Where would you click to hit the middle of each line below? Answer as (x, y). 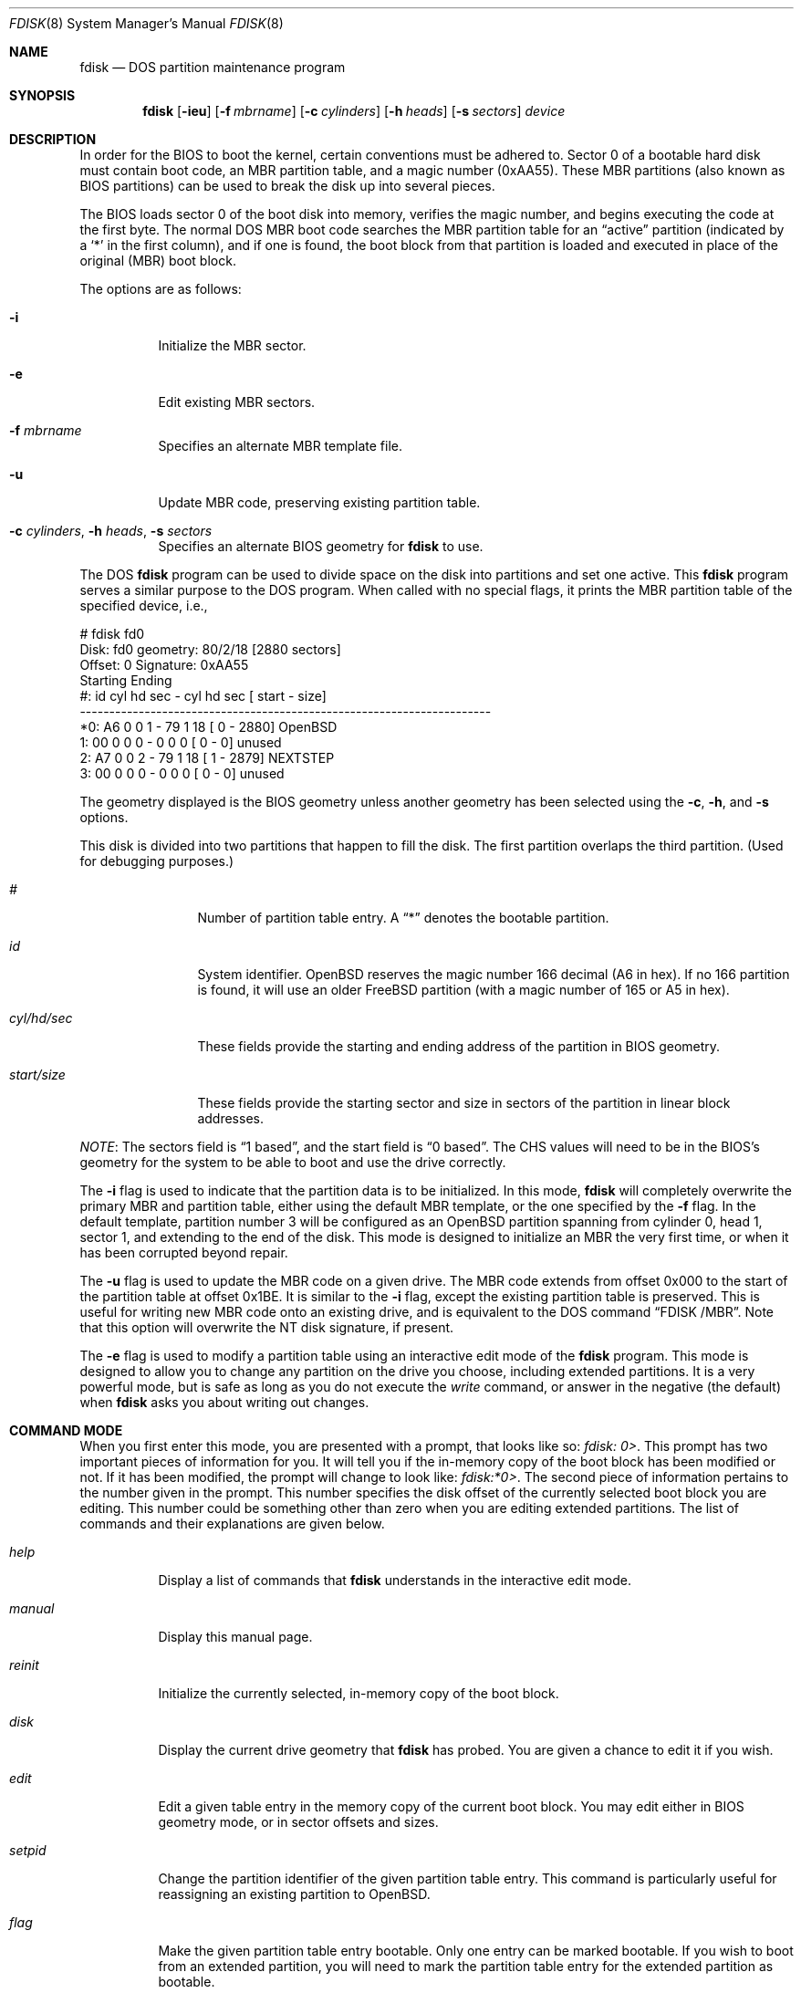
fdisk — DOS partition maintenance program (213, 67)
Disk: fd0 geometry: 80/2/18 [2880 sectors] (210, 649)
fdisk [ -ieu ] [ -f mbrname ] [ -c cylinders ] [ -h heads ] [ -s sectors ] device (354, 111)
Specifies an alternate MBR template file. (281, 446)
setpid (28, 1850)
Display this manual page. (235, 1637)
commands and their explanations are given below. (232, 1523)
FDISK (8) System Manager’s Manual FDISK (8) (146, 23)
